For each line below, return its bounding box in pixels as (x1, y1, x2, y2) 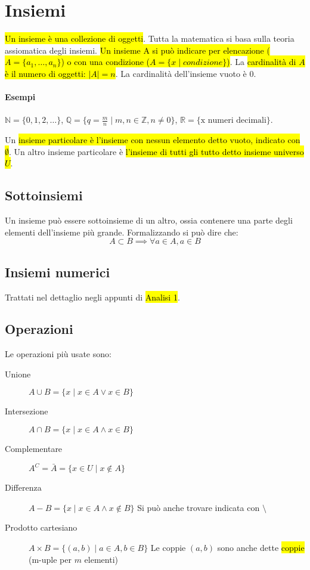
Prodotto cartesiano (5, 521, 77, 534)
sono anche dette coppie (217, 541, 305, 553)
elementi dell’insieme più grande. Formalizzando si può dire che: (5, 225, 238, 238)
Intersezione (5, 405, 48, 417)
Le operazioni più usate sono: (5, 348, 111, 360)
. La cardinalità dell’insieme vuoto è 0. (115, 67, 256, 79)
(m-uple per (29, 553, 72, 565)
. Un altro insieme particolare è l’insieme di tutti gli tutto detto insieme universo (9, 145, 304, 157)
